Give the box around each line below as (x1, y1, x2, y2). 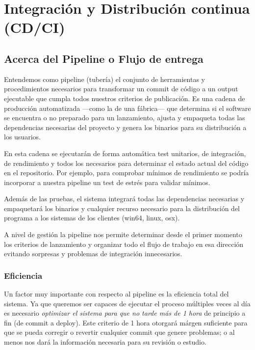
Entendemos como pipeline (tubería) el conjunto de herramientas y (4, 74, 205, 84)
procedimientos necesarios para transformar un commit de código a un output (4, 83, 238, 94)
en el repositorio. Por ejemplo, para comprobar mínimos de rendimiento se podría (4, 167, 249, 178)
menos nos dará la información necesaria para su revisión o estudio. (4, 337, 206, 347)
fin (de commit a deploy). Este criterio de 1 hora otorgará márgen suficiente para (4, 317, 248, 327)
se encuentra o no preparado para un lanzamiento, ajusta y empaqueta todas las (4, 112, 245, 123)
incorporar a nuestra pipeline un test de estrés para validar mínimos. (4, 177, 210, 187)
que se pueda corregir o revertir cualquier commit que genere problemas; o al (4, 327, 235, 337)
